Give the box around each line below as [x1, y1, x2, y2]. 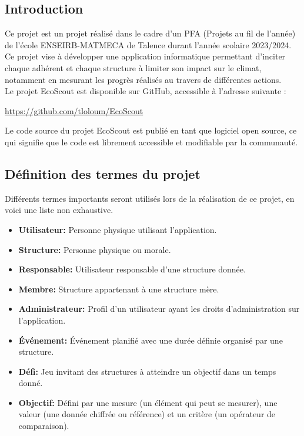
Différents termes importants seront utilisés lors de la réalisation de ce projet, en [5, 192, 295, 204]
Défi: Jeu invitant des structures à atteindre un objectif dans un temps [18, 365, 276, 377]
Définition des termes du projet [5, 164, 201, 182]
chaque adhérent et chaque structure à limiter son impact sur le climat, [5, 61, 262, 74]
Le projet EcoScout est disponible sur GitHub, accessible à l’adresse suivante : [5, 85, 286, 97]
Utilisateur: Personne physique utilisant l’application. [18, 223, 217, 235]
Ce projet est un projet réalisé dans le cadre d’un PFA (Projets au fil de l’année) [5, 27, 296, 39]
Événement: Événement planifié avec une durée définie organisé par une [18, 334, 283, 346]
